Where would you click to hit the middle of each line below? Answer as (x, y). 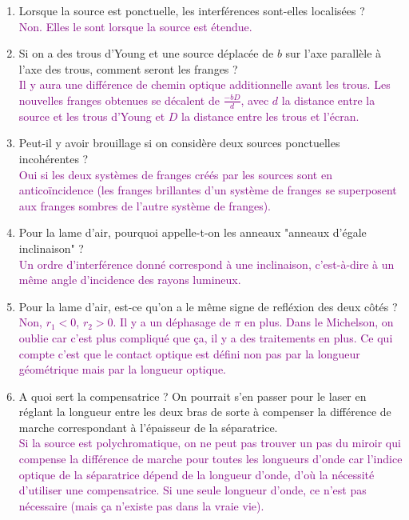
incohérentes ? (54, 158)
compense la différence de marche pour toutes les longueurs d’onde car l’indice (210, 459)
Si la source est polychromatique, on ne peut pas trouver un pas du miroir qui (210, 443)
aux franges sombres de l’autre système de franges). (145, 205)
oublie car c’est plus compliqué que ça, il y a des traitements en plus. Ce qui (206, 337)
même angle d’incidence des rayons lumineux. (130, 280)
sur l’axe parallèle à (334, 53)
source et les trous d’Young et (92, 116)
